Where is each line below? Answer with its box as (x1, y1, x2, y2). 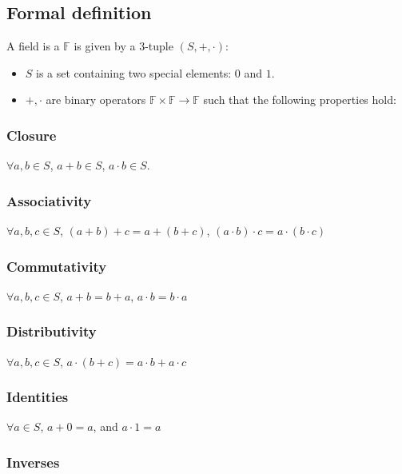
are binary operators (46, 91, 146, 108)
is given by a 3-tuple (74, 38, 173, 54)
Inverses (6, 452, 60, 472)
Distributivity (6, 321, 97, 341)
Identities (6, 387, 69, 407)
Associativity (6, 190, 92, 210)
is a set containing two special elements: (36, 64, 232, 81)
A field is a (6, 38, 60, 54)
